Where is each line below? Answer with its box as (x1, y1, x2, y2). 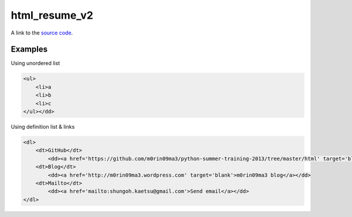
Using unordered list (11, 60, 60, 67)
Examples (11, 44, 48, 54)
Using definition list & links (11, 123, 75, 130)
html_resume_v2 (11, 9, 93, 22)
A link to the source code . (11, 29, 73, 36)
